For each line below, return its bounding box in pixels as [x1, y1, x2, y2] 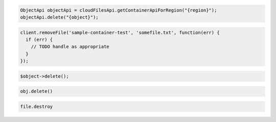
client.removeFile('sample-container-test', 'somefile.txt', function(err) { [20, 30, 220, 35]
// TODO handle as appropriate [31, 44, 109, 50]
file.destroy [20, 104, 53, 109]
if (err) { [26, 36, 53, 42]
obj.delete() [20, 88, 53, 94]
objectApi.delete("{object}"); [20, 14, 99, 20]
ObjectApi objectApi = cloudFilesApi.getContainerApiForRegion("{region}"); [20, 7, 217, 13]
